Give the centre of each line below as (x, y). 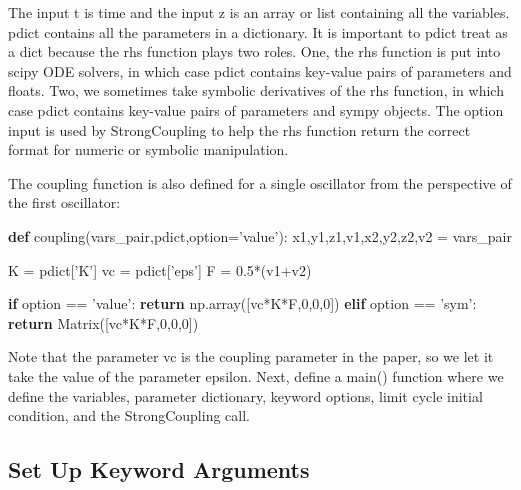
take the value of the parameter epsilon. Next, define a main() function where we (256, 375)
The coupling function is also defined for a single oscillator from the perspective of (260, 182)
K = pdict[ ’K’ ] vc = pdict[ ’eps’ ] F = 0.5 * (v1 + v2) (160, 269)
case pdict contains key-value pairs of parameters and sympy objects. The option (256, 109)
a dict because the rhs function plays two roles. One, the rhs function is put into (254, 51)
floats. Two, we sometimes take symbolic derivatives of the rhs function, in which (256, 90)
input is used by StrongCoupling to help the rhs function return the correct (239, 129)
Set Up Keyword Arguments (159, 469)
